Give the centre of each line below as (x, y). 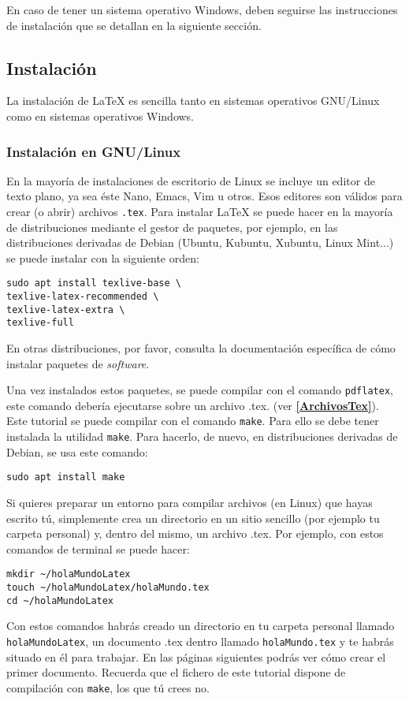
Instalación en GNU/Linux (94, 151)
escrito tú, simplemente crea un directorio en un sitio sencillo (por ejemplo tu (193, 518)
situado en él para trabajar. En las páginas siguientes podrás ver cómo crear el (196, 656)
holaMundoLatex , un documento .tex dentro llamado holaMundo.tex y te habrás (200, 641)
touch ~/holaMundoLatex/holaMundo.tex (108, 588)
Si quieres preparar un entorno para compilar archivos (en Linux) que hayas (190, 503)
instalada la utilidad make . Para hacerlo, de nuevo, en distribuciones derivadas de (202, 436)
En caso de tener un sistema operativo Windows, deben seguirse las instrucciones (202, 9)
